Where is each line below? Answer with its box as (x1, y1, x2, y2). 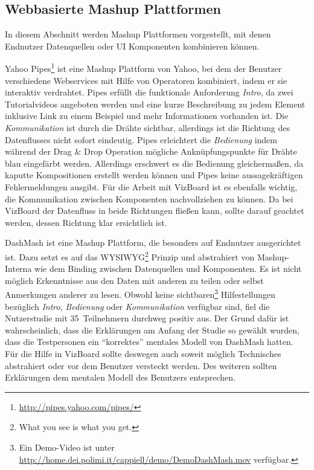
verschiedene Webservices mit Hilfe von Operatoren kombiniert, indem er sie (5, 74, 287, 86)
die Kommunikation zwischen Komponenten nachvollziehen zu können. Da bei (5, 192, 293, 205)
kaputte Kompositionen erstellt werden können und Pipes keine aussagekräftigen (5, 169, 303, 181)
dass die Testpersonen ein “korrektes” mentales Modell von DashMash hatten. (5, 335, 293, 348)
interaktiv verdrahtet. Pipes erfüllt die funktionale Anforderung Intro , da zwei (5, 86, 293, 98)
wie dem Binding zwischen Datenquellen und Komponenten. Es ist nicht (34, 262, 302, 275)
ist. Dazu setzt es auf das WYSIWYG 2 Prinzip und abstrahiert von (5, 248, 255, 263)
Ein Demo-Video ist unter (19, 440, 115, 453)
